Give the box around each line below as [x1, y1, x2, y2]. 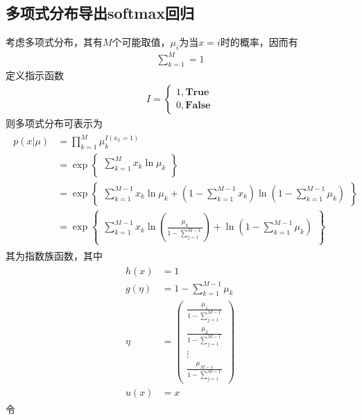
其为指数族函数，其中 [6, 248, 103, 262]
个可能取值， [112, 35, 171, 49]
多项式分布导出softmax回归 [6, 2, 194, 24]
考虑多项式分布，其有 [6, 35, 103, 49]
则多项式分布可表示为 [6, 115, 103, 130]
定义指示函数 [6, 68, 64, 83]
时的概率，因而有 [220, 35, 298, 49]
